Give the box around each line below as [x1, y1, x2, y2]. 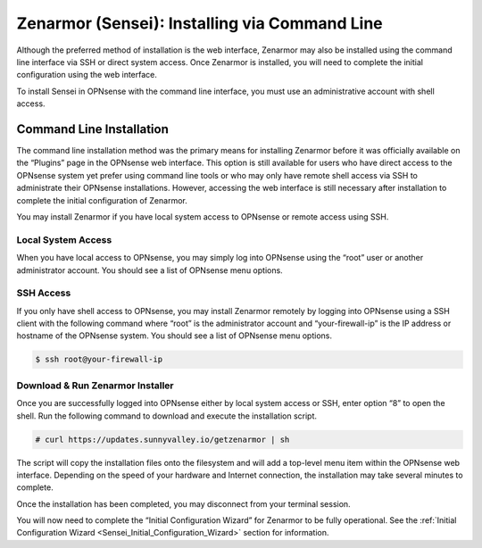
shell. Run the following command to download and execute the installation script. [16, 411, 317, 421]
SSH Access [16, 286, 71, 299]
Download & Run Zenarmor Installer [16, 379, 174, 392]
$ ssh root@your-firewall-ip [35, 354, 163, 365]
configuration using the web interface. [16, 70, 158, 80]
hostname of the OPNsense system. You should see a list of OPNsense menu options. [16, 330, 332, 341]
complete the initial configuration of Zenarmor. [16, 195, 187, 205]
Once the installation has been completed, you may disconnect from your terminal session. [16, 498, 352, 509]
